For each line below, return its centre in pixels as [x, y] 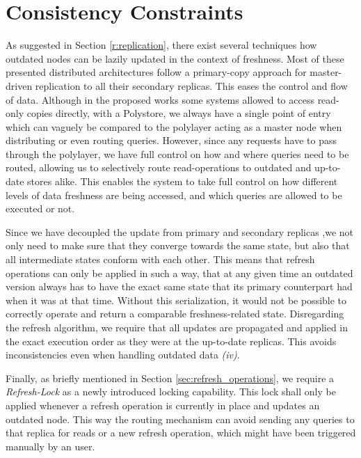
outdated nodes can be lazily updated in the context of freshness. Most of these [175, 58]
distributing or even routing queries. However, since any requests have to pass [171, 140]
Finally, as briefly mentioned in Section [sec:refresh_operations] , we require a [170, 378]
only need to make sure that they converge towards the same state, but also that [178, 245]
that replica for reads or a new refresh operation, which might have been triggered [181, 433]
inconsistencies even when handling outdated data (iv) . [123, 355]
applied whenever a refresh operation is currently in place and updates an [163, 405]
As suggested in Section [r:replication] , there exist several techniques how [161, 45]
